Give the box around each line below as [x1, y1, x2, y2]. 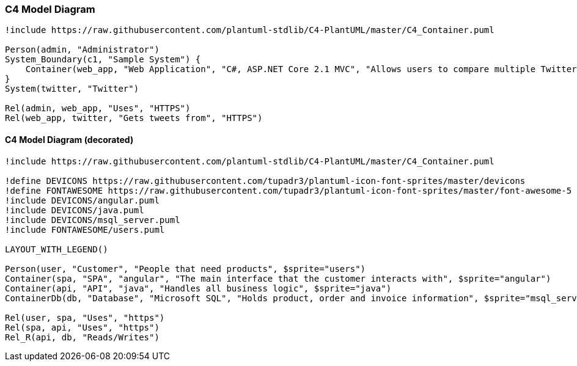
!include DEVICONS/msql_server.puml [5, 214, 180, 225]
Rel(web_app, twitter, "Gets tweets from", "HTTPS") [5, 113, 263, 123]
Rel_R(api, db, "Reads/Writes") [5, 332, 160, 342]
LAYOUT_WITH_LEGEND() [5, 244, 108, 254]
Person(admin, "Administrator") [5, 45, 160, 55]
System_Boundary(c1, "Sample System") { [5, 54, 201, 65]
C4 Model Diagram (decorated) [5, 134, 134, 145]
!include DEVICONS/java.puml [5, 205, 144, 215]
